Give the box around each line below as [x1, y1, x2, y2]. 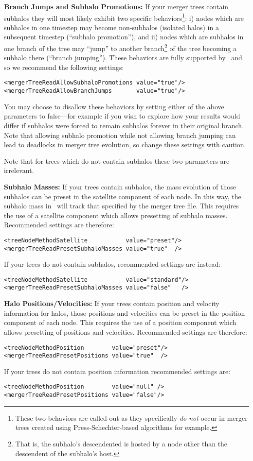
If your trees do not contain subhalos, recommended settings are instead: [4, 259, 221, 269]
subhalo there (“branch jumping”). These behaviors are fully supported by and [4, 52, 242, 63]
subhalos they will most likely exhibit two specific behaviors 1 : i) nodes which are [4, 11, 244, 23]
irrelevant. [4, 165, 34, 175]
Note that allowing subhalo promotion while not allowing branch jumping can [4, 130, 236, 140]
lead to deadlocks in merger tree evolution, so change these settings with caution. [4, 139, 246, 150]
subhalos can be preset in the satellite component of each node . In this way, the [4, 191, 241, 201]
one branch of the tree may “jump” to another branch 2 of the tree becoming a [4, 42, 237, 53]
